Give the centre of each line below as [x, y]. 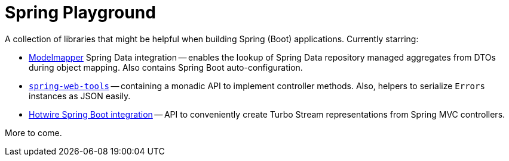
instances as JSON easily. [80, 96]
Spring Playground [80, 12]
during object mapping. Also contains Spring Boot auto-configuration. [166, 67]
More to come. [33, 132]
